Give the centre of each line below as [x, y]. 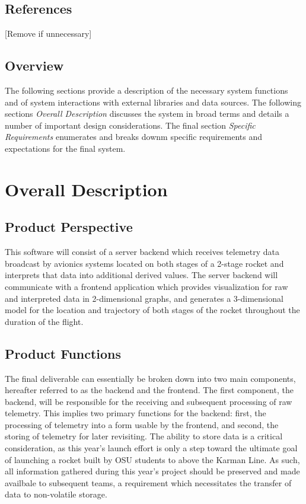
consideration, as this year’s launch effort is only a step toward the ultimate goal [151, 448]
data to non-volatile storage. [56, 494]
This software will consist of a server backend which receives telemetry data [142, 252]
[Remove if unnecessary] [48, 34]
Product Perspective [69, 227]
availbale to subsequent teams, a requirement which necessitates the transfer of [148, 482]
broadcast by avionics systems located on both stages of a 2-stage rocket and [144, 263]
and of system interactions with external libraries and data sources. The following [153, 102]
